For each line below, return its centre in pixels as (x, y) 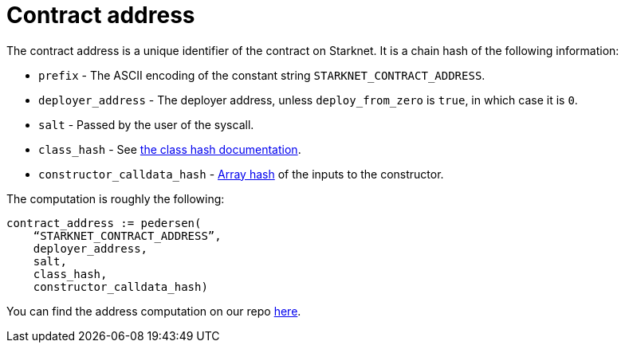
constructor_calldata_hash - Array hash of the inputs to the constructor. (241, 174)
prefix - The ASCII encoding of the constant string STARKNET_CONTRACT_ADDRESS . (262, 75)
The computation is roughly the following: (116, 198)
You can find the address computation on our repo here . (154, 311)
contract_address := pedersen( (104, 223)
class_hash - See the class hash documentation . (170, 149)
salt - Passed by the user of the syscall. (146, 124)
